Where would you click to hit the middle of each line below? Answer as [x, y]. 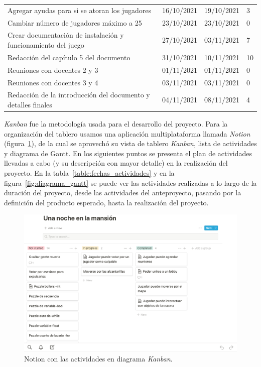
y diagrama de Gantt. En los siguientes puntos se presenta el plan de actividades [128, 153]
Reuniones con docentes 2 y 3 [53, 70]
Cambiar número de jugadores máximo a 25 [75, 22]
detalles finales [30, 104]
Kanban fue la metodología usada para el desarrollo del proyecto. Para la [116, 124]
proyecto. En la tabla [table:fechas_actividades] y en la [89, 173]
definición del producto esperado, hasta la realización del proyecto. [106, 202]
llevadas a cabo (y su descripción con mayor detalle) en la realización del [116, 163]
